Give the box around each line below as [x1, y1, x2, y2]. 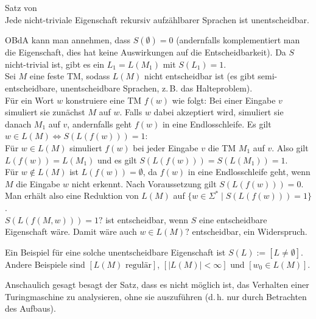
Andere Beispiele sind [5, 257, 85, 270]
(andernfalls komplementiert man [176, 34, 300, 46]
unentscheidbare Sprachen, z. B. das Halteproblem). [60, 81, 253, 94]
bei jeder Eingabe [133, 141, 198, 154]
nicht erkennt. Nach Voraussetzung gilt [71, 177, 217, 190]
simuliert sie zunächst [5, 106, 85, 118]
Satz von [5, 1, 37, 13]
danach [5, 117, 32, 130]
